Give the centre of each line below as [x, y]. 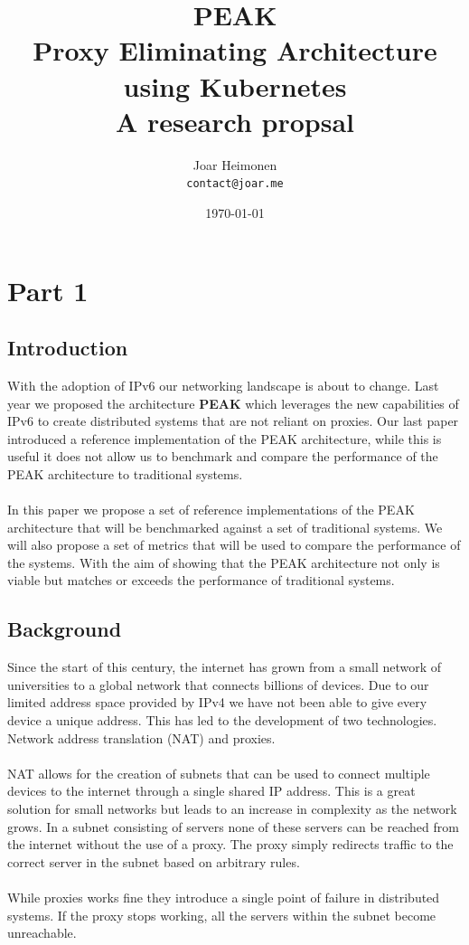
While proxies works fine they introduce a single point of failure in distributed [224, 897]
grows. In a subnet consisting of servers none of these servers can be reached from [233, 826]
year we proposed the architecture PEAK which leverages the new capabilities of [233, 403]
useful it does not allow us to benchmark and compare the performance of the [223, 456]
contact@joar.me [235, 184]
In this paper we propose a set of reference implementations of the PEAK [211, 510]
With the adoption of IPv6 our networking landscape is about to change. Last [223, 385]
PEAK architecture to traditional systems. [125, 473]
